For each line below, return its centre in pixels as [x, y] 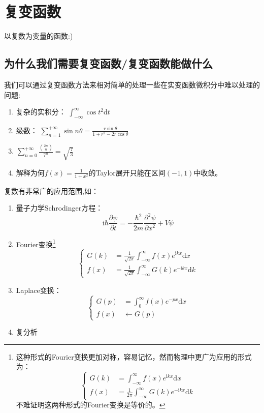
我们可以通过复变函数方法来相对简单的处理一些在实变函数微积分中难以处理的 [132, 84]
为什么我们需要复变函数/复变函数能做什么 [109, 63]
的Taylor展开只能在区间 [127, 172]
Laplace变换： [39, 290]
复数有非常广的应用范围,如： [51, 190]
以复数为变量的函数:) [39, 36]
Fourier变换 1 [36, 243]
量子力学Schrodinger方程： [59, 208]
